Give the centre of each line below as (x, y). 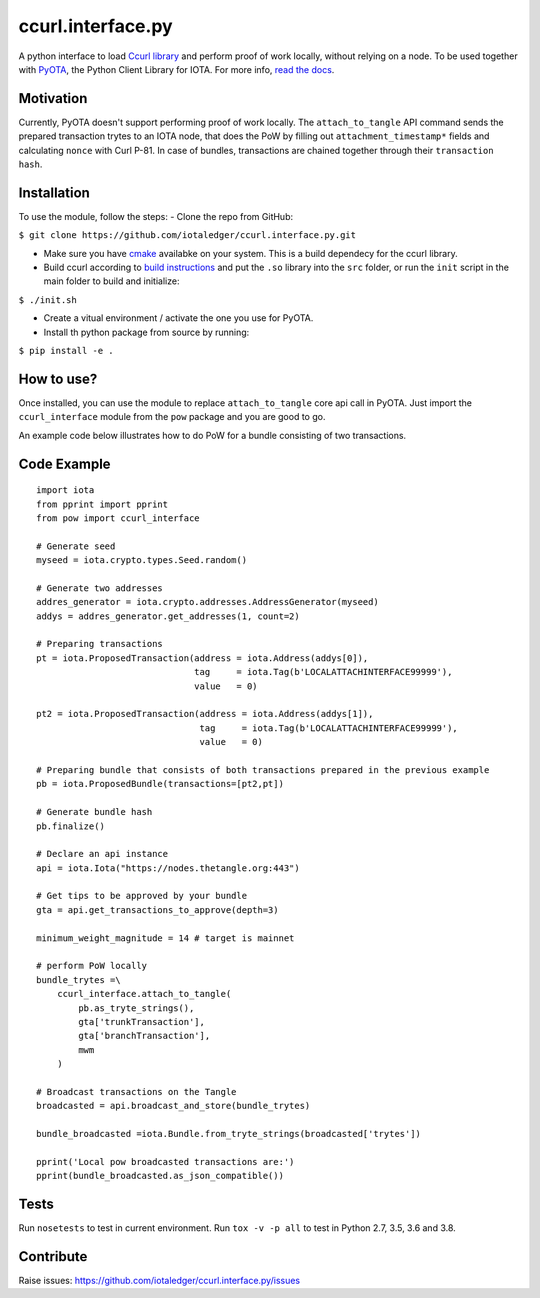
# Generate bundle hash (94, 812)
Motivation (53, 98)
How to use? (58, 378)
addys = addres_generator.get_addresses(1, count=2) (168, 616)
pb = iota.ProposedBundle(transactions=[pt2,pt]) (160, 784)
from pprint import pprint (102, 504)
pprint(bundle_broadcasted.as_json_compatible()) (160, 1176)
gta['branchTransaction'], (144, 1036)
